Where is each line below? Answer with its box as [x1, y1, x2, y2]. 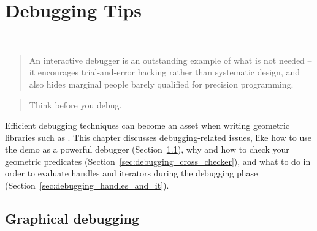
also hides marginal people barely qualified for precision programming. [29, 77, 294, 90]
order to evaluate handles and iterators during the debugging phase [5, 167, 258, 180]
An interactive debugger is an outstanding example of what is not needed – [29, 53, 312, 66]
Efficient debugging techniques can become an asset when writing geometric [5, 119, 290, 132]
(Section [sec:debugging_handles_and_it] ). [5, 179, 169, 192]
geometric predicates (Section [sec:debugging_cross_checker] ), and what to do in [5, 154, 311, 167]
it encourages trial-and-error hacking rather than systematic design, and [29, 66, 300, 78]
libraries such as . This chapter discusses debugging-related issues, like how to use [5, 131, 311, 143]
